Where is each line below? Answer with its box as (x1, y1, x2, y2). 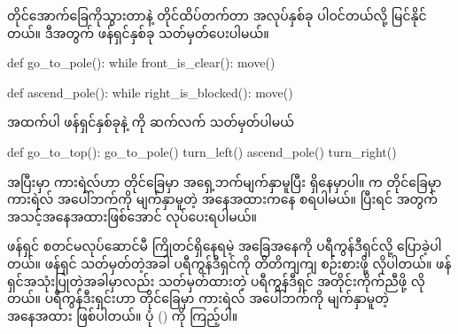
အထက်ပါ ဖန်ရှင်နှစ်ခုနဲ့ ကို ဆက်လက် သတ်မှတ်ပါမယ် (7, 113, 294, 131)
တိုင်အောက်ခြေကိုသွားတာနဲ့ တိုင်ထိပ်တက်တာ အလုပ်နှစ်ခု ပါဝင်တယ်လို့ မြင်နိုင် (7, 6, 427, 24)
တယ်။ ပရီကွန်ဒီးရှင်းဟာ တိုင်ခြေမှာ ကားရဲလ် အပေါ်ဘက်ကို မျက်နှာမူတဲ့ (7, 289, 390, 307)
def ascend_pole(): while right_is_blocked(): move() (7, 82, 293, 101)
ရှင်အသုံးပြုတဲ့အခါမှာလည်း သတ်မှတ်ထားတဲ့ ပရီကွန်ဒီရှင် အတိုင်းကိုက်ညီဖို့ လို (7, 271, 425, 290)
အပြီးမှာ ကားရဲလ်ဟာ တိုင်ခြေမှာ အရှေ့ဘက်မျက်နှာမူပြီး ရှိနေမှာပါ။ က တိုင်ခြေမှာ (7, 172, 442, 190)
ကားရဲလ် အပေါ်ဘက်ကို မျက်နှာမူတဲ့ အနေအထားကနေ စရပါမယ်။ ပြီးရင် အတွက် (7, 190, 439, 208)
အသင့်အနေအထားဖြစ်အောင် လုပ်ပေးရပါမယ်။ (7, 206, 257, 225)
